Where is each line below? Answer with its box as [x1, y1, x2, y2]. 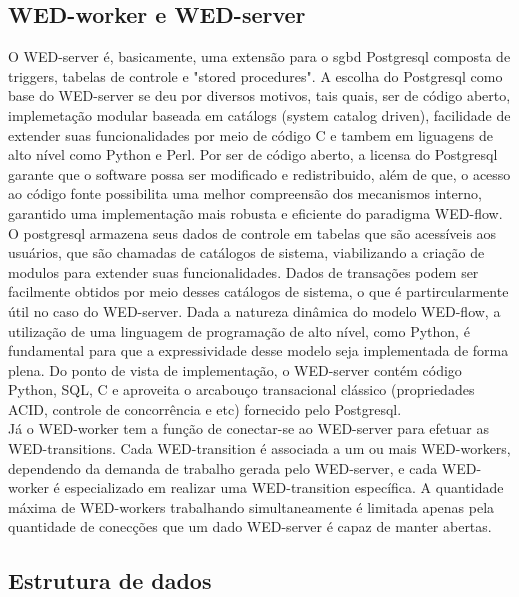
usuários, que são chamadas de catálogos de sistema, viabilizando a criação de [8, 242, 485, 263]
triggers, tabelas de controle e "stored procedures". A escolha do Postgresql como [8, 65, 503, 86]
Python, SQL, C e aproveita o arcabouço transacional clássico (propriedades [8, 379, 475, 400]
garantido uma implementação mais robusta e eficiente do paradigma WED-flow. [8, 202, 503, 223]
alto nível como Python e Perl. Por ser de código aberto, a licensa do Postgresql [8, 144, 498, 165]
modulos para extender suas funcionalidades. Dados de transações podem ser [8, 261, 479, 282]
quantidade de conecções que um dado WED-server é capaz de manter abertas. [8, 516, 492, 537]
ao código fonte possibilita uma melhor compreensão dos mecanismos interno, [8, 183, 482, 204]
